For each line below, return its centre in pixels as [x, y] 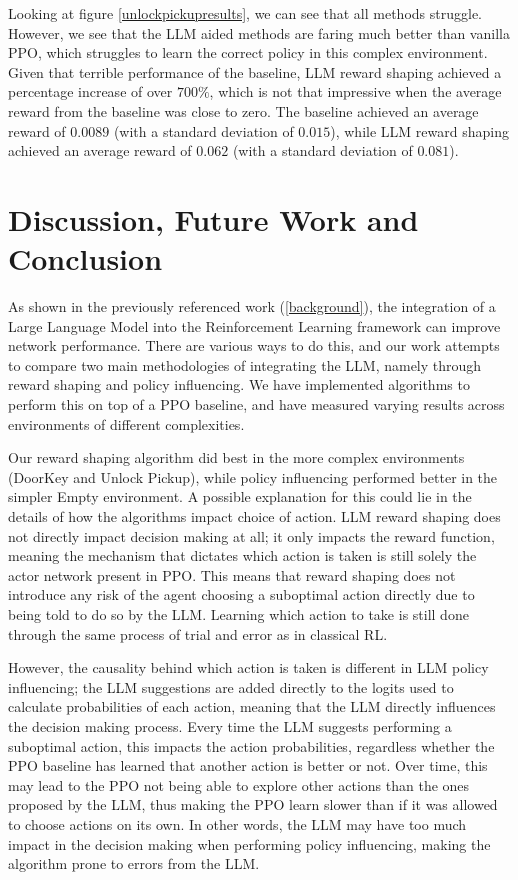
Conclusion [85, 258]
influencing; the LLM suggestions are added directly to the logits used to [231, 686]
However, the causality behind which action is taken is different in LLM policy [248, 667]
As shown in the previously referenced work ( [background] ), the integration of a [252, 306]
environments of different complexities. [126, 423]
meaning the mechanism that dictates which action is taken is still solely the [242, 555]
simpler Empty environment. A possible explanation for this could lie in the [240, 496]
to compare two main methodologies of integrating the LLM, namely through [245, 364]
